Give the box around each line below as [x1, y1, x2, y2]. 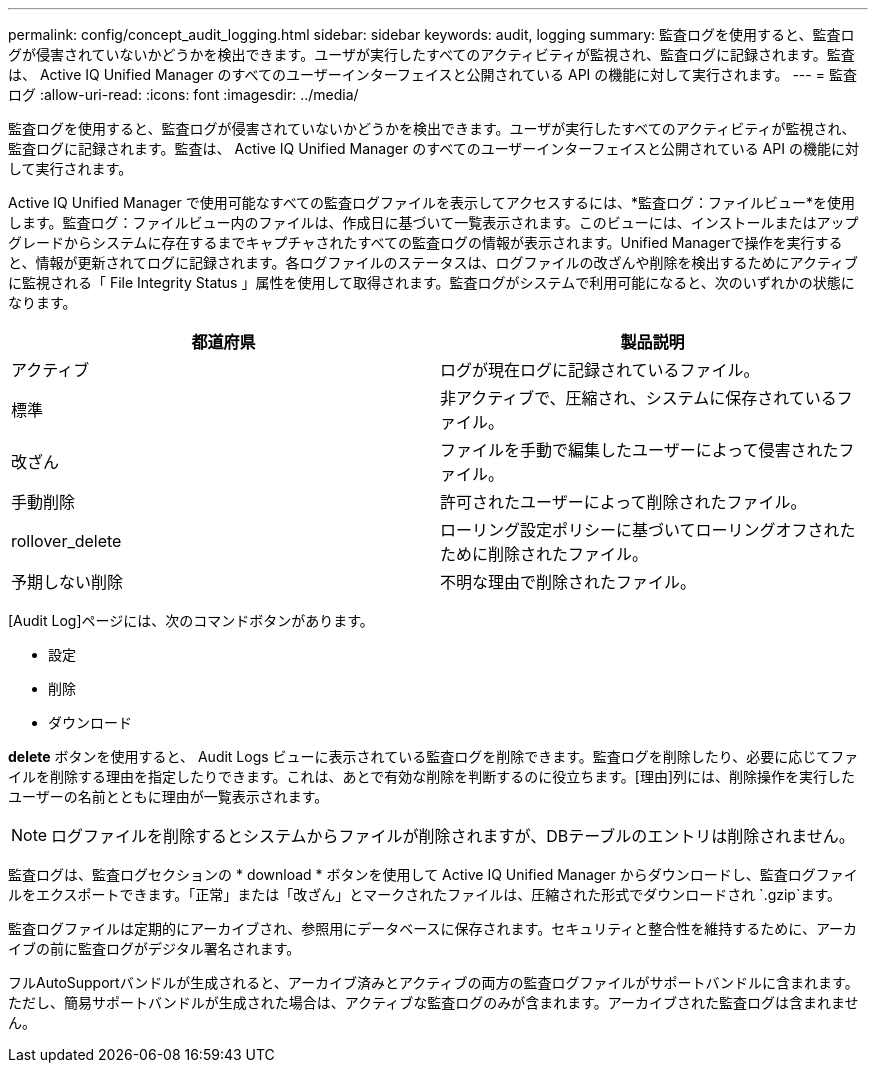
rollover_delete [11, 531, 122, 551]
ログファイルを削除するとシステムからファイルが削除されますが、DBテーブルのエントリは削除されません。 [51, 826, 855, 846]
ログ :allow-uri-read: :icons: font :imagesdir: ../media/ [8, 86, 359, 103]
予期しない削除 [11, 572, 124, 592]
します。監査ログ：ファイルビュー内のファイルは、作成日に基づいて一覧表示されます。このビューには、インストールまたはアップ [8, 214, 859, 231]
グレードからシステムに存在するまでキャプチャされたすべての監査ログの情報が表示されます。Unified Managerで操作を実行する [8, 234, 843, 251]
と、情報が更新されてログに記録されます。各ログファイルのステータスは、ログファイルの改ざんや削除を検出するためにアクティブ [8, 254, 859, 271]
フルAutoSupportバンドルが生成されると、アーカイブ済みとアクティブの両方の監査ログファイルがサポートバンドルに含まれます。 [8, 974, 859, 991]
